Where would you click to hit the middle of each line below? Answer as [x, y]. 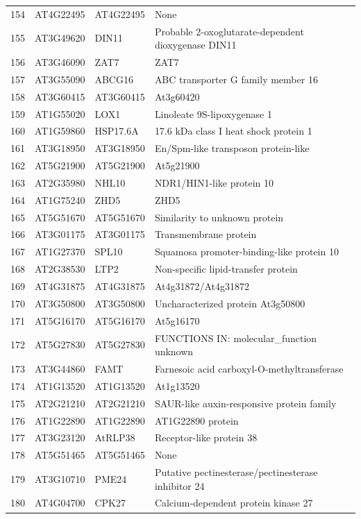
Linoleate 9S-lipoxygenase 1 [213, 113]
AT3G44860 [60, 368]
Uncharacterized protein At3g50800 [230, 303]
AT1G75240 [60, 199]
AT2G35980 [60, 182]
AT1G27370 [60, 252]
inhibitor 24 [179, 485]
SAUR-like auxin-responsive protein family [245, 403]
